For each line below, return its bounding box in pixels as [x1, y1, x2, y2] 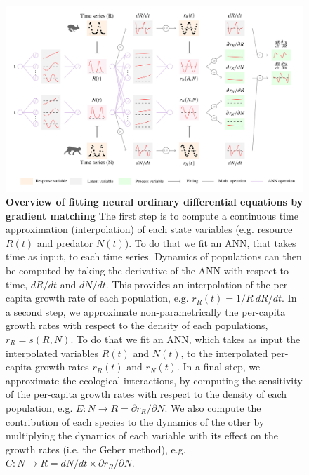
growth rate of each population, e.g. [34, 290, 189, 305]
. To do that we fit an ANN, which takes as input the [70, 331, 301, 346]
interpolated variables [6, 345, 99, 360]
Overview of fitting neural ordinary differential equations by [6, 194, 303, 208]
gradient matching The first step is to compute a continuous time [6, 208, 298, 222]
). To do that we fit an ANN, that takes [124, 235, 296, 250]
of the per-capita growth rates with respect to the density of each [6, 387, 287, 401]
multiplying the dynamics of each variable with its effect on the [6, 428, 278, 443]
